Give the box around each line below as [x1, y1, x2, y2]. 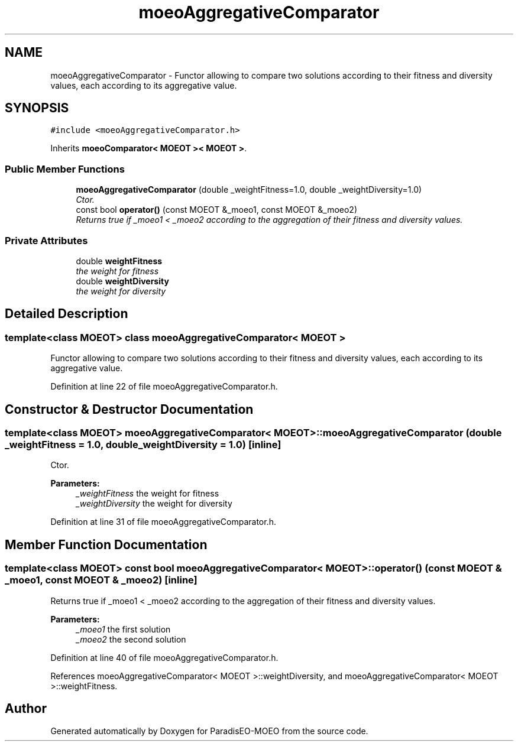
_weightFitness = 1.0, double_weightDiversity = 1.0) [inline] [5, 439, 281, 450]
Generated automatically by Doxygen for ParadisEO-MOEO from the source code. [50, 726, 368, 737]
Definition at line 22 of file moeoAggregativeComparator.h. [50, 381, 278, 392]
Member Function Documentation [5, 537, 208, 552]
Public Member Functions [5, 163, 125, 175]
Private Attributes [5, 234, 88, 246]
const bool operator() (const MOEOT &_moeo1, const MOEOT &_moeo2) [76, 205, 357, 215]
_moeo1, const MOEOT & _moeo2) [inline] [5, 574, 198, 586]
